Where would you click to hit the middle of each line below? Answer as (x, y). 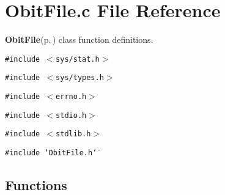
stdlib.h (73, 134)
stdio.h (71, 115)
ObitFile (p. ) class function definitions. (79, 39)
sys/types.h (80, 78)
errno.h (71, 97)
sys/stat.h (78, 59)
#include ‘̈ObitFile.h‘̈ (51, 153)
